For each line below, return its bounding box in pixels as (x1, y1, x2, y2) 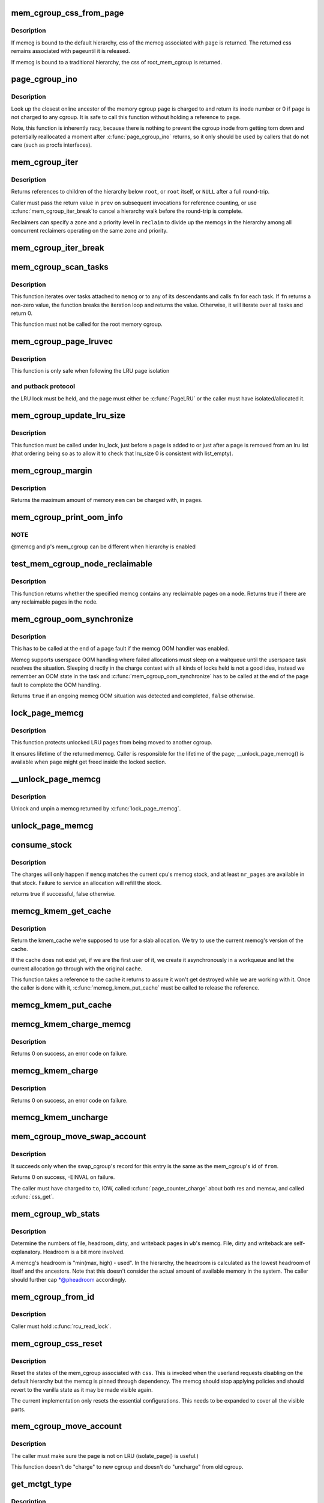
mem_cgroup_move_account (11, 1421, 122, 1431)
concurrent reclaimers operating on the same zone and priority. (11, 227, 168, 234)
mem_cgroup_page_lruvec (11, 337, 113, 347)
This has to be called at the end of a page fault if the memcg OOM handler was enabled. (11, 645, 229, 652)
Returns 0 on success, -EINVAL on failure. (11, 1174, 115, 1181)
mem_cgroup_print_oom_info (11, 512, 123, 522)
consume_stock (11, 840, 72, 850)
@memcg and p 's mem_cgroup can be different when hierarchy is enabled (11, 543, 196, 550)
